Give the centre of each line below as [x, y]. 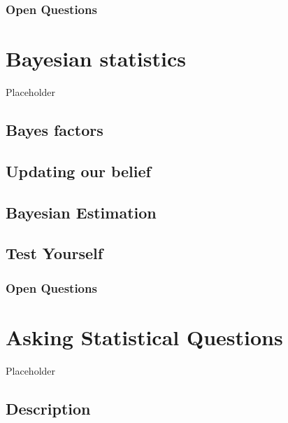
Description [48, 408]
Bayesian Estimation [81, 212]
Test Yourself [55, 253]
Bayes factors [55, 129]
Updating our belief [78, 171]
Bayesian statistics [96, 58]
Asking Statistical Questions [144, 337]
